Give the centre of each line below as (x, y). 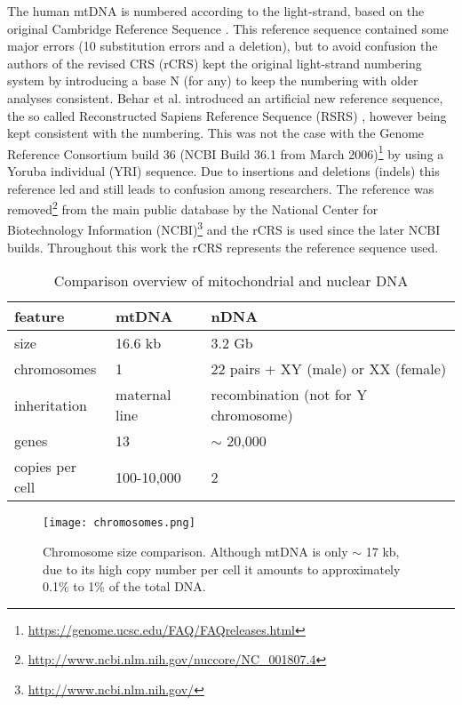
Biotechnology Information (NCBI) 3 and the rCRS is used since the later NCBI (224, 228)
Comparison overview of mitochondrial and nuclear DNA (231, 281)
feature (40, 316)
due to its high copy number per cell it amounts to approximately (222, 569)
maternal (143, 395)
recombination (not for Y (289, 395)
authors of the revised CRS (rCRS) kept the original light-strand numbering (215, 63)
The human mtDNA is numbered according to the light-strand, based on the (216, 11)
